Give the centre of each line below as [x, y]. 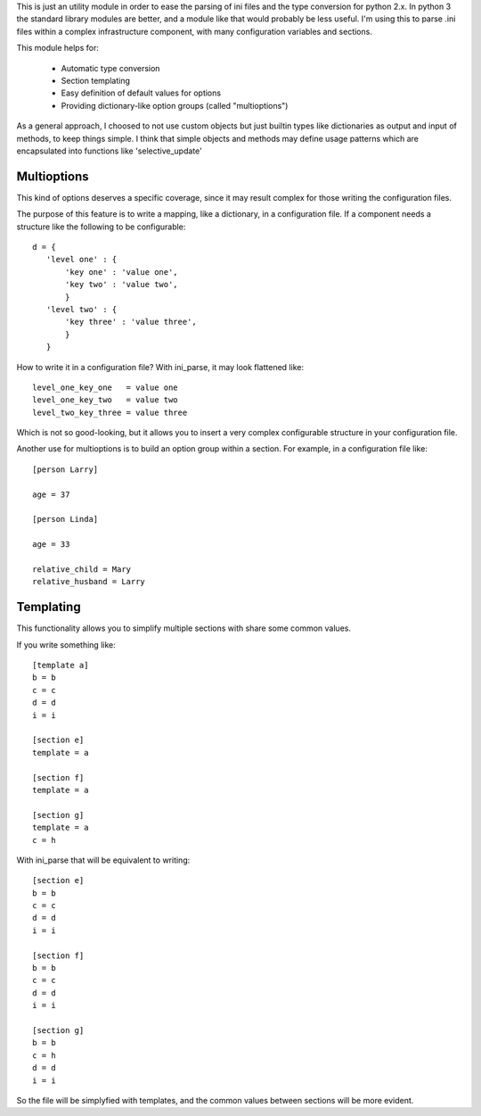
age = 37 [51, 494]
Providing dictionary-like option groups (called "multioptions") [175, 105]
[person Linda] [65, 519]
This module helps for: [58, 48]
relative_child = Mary [82, 569]
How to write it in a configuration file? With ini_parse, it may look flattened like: [160, 367]
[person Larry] [65, 469]
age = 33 [51, 545]
